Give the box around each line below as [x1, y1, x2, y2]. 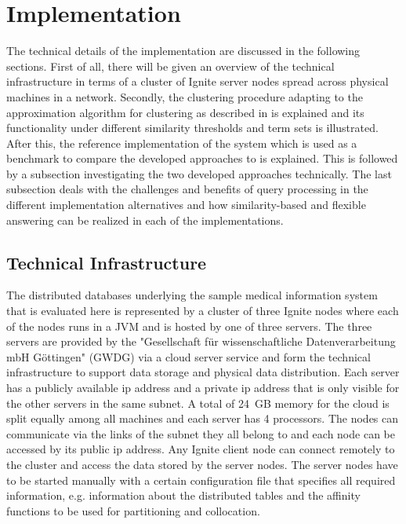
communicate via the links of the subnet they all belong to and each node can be [6, 425, 395, 442]
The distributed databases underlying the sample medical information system [6, 287, 378, 303]
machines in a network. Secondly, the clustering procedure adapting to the [6, 88, 363, 104]
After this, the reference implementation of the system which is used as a [6, 134, 357, 151]
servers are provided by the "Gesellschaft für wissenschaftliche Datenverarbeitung [6, 333, 396, 350]
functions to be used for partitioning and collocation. [6, 502, 260, 519]
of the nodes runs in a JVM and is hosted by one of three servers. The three [6, 317, 372, 334]
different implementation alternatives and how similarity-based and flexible [6, 196, 366, 213]
